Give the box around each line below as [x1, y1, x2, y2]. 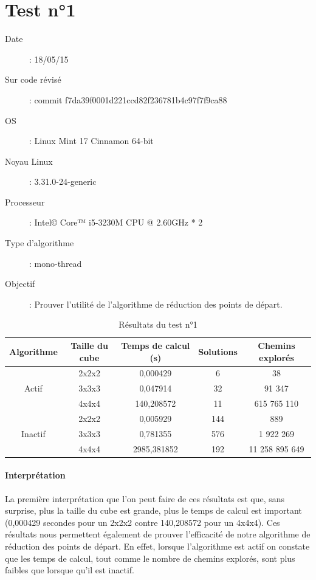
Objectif [5, 277, 35, 290]
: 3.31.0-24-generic [29, 175, 97, 188]
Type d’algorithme [5, 236, 74, 249]
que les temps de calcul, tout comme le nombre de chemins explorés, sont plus [5, 551, 295, 564]
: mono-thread [29, 257, 82, 269]
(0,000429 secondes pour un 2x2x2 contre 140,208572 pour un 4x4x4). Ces [5, 516, 280, 528]
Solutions [198, 345, 238, 357]
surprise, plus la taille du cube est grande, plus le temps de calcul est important [5, 504, 302, 517]
